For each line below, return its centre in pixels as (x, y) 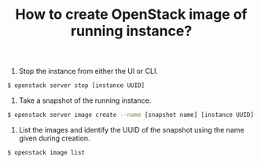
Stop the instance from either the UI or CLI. (88, 71)
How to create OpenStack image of (131, 15)
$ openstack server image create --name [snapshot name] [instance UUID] (131, 115)
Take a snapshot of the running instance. (85, 100)
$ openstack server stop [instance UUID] (76, 86)
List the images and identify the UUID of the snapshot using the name (131, 129)
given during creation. (55, 138)
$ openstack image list (46, 152)
